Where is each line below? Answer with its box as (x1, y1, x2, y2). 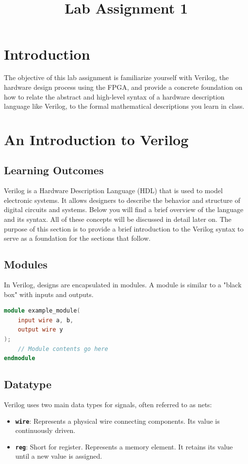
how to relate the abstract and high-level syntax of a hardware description (4, 91, 225, 101)
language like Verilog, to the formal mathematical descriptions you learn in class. (4, 101, 245, 111)
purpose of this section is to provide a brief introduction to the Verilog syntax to (4, 223, 244, 233)
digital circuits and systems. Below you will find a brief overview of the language (4, 204, 244, 215)
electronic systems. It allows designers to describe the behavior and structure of (4, 195, 240, 205)
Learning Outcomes (4, 163, 104, 178)
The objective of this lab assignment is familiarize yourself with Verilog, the (4, 72, 229, 83)
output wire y (17, 326, 63, 333)
